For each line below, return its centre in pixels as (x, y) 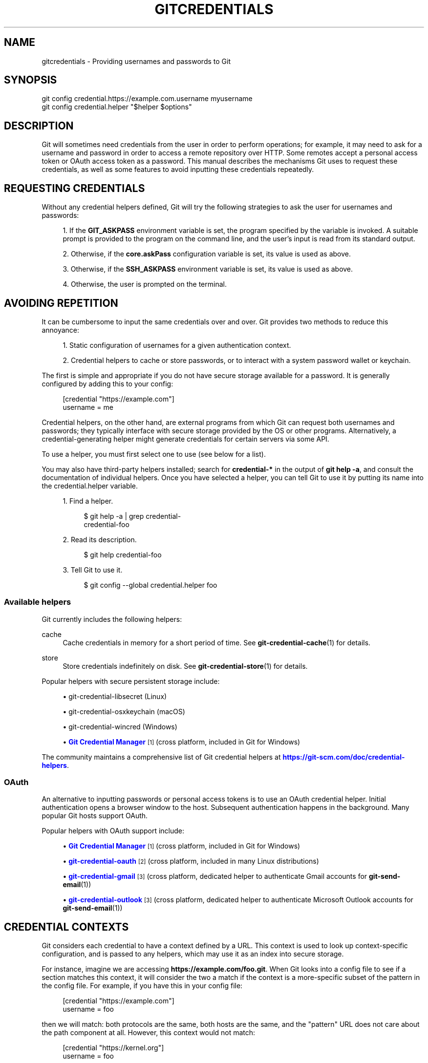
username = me (88, 407)
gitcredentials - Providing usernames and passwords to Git (136, 61)
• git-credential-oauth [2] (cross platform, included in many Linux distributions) (191, 861)
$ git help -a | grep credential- (132, 516)
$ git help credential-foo (123, 554)
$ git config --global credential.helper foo (150, 585)
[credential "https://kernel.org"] (113, 1048)
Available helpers (38, 602)
